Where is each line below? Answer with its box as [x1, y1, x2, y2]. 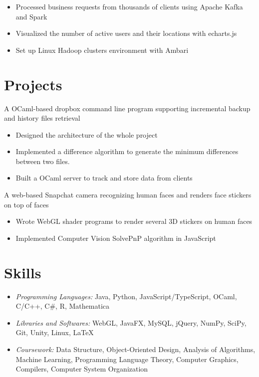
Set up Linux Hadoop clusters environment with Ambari [15, 44, 189, 55]
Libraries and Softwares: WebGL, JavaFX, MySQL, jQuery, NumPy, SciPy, [15, 317, 247, 328]
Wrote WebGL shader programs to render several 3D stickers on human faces [15, 216, 253, 226]
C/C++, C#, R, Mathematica [15, 301, 110, 311]
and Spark [15, 11, 47, 21]
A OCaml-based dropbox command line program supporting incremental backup [4, 103, 251, 113]
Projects [4, 74, 62, 94]
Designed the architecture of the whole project [15, 129, 158, 140]
